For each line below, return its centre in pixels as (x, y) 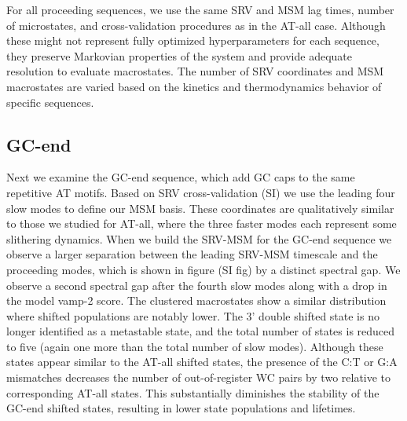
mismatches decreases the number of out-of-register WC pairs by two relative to (199, 377)
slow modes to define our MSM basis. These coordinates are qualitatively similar (200, 208)
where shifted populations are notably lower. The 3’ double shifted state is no (193, 315)
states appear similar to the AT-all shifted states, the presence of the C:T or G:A (202, 362)
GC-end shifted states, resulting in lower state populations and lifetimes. (181, 408)
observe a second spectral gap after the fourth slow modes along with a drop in (197, 285)
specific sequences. (50, 102)
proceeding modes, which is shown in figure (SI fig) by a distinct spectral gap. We (203, 269)
